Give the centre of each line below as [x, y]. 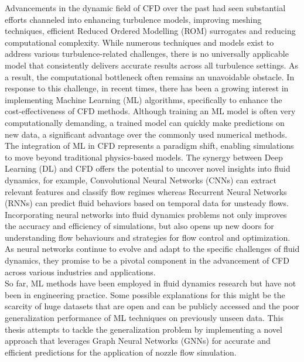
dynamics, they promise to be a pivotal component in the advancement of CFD [147, 260]
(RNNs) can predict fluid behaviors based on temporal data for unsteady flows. [147, 203]
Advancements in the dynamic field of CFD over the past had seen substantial [145, 8]
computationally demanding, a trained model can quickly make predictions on [145, 122]
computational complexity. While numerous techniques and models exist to [139, 42]
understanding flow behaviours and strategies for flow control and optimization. [148, 237]
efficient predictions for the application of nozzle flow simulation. [121, 352]
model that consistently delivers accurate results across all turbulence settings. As [152, 65]
